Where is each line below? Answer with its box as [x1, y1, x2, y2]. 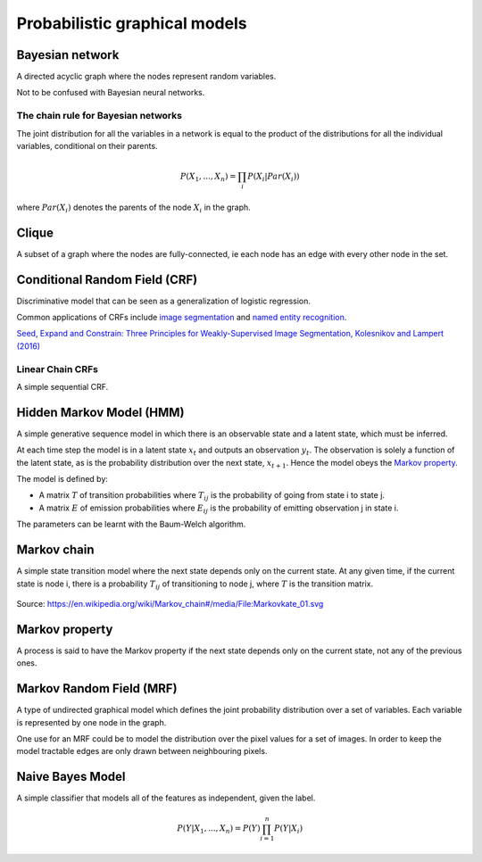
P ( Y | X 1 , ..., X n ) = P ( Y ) [177, 824, 261, 836]
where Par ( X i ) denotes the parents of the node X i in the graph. [16, 202, 252, 214]
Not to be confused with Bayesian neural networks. [16, 87, 205, 98]
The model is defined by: [16, 474, 109, 485]
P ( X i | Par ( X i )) [246, 171, 300, 183]
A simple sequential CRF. [16, 382, 109, 393]
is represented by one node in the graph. [16, 717, 167, 727]
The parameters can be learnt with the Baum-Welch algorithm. [16, 518, 246, 530]
